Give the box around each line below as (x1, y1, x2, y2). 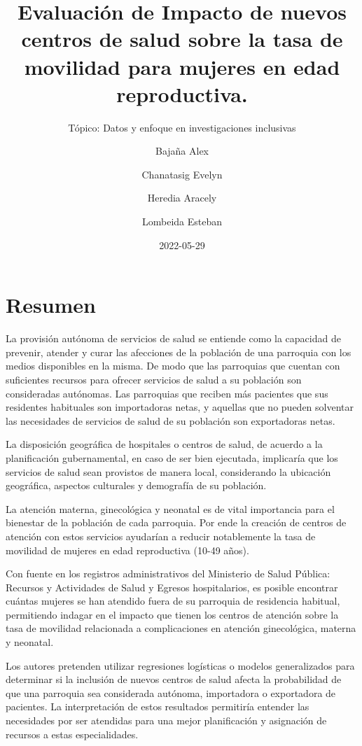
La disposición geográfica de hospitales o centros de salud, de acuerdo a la (6, 437, 323, 451)
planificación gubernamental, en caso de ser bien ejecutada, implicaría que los (6, 450, 338, 465)
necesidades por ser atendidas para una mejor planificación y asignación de (6, 713, 327, 728)
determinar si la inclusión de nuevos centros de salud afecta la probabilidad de (6, 672, 342, 687)
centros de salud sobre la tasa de (21, 24, 343, 53)
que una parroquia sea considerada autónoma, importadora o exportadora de (6, 685, 336, 700)
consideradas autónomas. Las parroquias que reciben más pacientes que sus (6, 386, 328, 400)
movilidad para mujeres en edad (24, 52, 340, 80)
